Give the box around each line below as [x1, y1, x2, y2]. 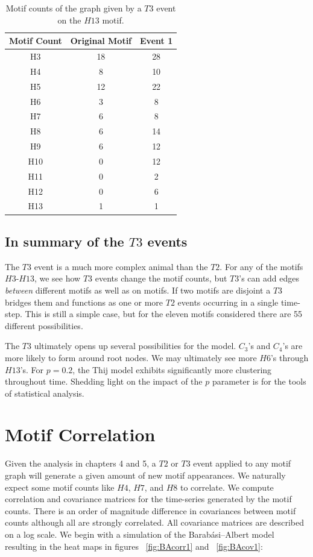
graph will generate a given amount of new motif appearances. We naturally [5, 469, 286, 482]
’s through [270, 351, 309, 363]
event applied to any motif [193, 457, 291, 470]
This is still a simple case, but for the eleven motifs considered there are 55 [25, 307, 303, 320]
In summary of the [5, 231, 124, 250]
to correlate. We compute [180, 480, 274, 493]
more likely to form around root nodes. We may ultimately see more [5, 351, 257, 363]
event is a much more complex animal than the [34, 260, 208, 272]
